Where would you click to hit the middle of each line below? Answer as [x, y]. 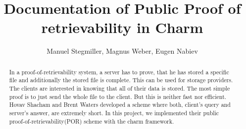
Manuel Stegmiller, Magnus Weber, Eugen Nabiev [122, 51]
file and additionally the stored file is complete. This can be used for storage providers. [121, 80]
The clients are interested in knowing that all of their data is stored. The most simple [120, 88]
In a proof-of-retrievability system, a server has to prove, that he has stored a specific [119, 72]
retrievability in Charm [122, 27]
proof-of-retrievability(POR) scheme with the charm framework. [92, 121]
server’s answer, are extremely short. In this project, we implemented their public [114, 113]
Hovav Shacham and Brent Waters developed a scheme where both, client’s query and [120, 105]
